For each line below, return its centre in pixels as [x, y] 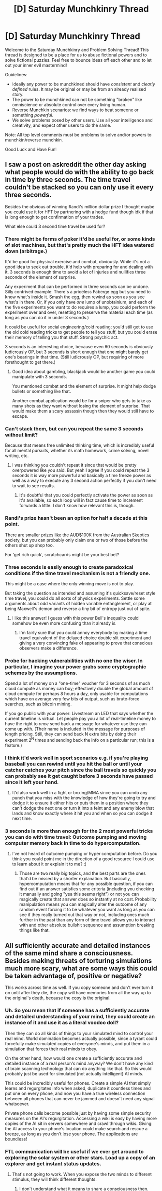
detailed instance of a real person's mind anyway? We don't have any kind [79, 1063]
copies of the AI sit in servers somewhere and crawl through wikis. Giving [78, 1123]
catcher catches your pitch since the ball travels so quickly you [81, 770]
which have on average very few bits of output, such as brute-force [72, 699]
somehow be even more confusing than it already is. [64, 623]
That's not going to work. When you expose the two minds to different [82, 1174]
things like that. [34, 930]
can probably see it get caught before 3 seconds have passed [79, 776]
